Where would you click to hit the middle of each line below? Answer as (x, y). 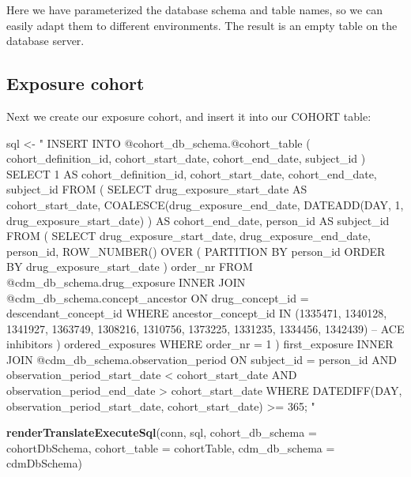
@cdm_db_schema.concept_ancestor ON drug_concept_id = (158, 297)
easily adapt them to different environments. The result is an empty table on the (202, 25)
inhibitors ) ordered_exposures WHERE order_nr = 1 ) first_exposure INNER (200, 344)
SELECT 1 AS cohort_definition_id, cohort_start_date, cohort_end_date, (192, 173)
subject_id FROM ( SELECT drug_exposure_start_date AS (157, 189)
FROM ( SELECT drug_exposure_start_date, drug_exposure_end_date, (189, 236)
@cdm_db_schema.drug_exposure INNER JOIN (126, 282)
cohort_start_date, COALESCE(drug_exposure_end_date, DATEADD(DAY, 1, (205, 204)
